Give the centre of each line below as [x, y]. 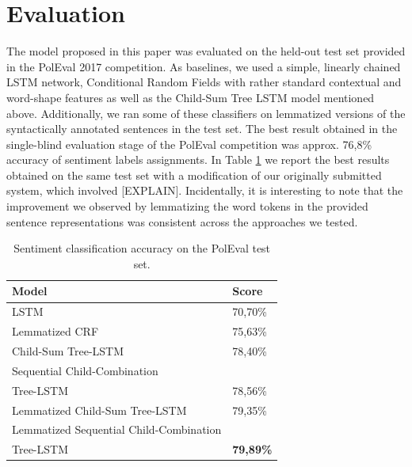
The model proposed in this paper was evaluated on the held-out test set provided [206, 51]
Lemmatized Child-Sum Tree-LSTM [99, 410]
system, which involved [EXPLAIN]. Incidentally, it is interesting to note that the [205, 190]
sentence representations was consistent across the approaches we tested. [182, 221]
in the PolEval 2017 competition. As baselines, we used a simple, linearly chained [204, 66]
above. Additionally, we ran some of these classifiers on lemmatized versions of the [206, 113]
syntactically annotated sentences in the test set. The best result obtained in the [202, 129]
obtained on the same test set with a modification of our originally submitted [194, 175]
